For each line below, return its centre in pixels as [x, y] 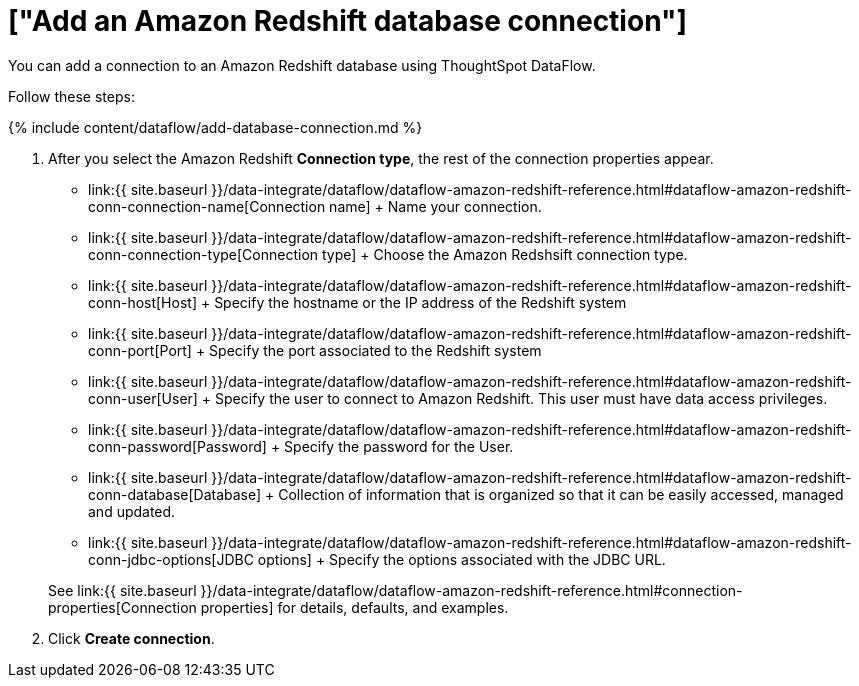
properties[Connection [122, 607]
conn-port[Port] [140, 350]
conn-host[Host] [142, 302]
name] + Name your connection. [435, 206]
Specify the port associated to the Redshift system [375, 350]
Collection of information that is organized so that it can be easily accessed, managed [561, 494]
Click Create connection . [131, 638]
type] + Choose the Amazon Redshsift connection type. [505, 254]
